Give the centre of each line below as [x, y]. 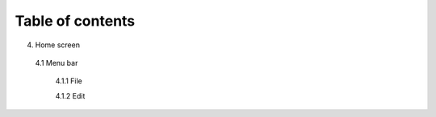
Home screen [58, 45]
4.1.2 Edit [70, 95]
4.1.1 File [69, 81]
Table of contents [75, 21]
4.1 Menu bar [57, 63]
